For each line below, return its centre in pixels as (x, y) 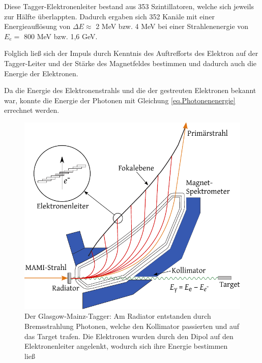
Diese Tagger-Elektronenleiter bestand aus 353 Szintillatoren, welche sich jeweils (129, 6)
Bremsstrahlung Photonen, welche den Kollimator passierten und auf (132, 326)
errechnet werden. (32, 110)
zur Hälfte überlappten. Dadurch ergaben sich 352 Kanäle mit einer (109, 16)
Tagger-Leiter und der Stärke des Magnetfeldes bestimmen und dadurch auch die (130, 63)
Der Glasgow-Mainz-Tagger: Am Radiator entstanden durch (118, 316)
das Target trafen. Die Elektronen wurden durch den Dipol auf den (129, 336)
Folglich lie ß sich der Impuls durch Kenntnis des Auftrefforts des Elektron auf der (131, 53)
